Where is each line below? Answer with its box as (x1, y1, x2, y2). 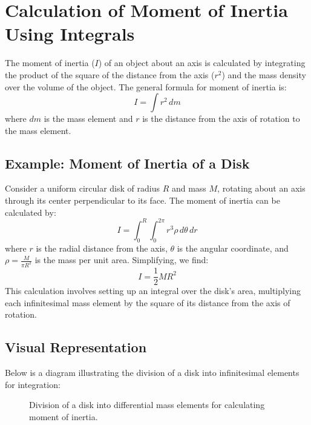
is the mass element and (44, 112, 133, 125)
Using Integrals (5, 21, 135, 46)
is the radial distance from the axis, (36, 241, 168, 254)
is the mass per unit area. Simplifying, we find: (34, 253, 209, 266)
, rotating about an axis (217, 182, 306, 195)
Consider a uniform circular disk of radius (5, 182, 160, 195)
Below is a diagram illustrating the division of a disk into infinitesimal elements (5, 366, 300, 379)
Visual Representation (5, 338, 147, 356)
